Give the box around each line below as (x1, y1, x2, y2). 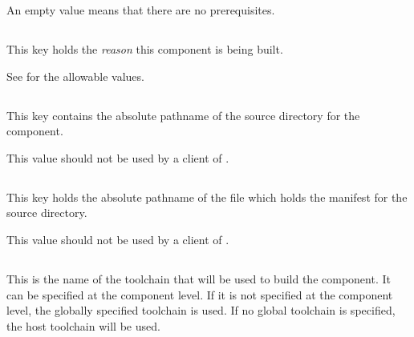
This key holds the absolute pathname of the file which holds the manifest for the (6, 188, 408, 205)
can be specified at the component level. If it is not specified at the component (6, 286, 393, 303)
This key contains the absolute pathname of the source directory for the (6, 106, 360, 123)
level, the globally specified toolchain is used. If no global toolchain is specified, (6, 302, 396, 319)
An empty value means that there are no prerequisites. (6, 2, 275, 18)
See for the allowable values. (6, 67, 144, 84)
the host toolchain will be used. (6, 317, 160, 334)
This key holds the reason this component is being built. (6, 40, 283, 57)
